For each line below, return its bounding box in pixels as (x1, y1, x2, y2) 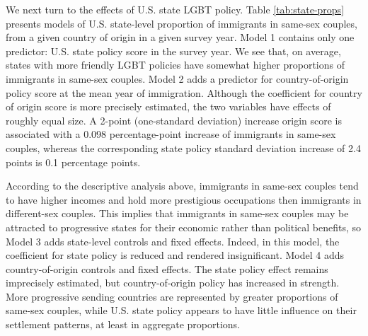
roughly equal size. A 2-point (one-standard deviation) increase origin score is (6, 112, 343, 127)
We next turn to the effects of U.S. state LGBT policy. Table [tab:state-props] (6, 2, 345, 16)
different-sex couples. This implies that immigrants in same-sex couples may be (6, 206, 349, 221)
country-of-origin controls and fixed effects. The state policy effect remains (6, 261, 328, 276)
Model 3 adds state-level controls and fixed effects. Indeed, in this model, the (6, 233, 340, 248)
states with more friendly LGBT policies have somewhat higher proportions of (6, 57, 345, 72)
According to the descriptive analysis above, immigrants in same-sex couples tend (6, 178, 359, 193)
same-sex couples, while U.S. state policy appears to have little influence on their (6, 303, 357, 318)
